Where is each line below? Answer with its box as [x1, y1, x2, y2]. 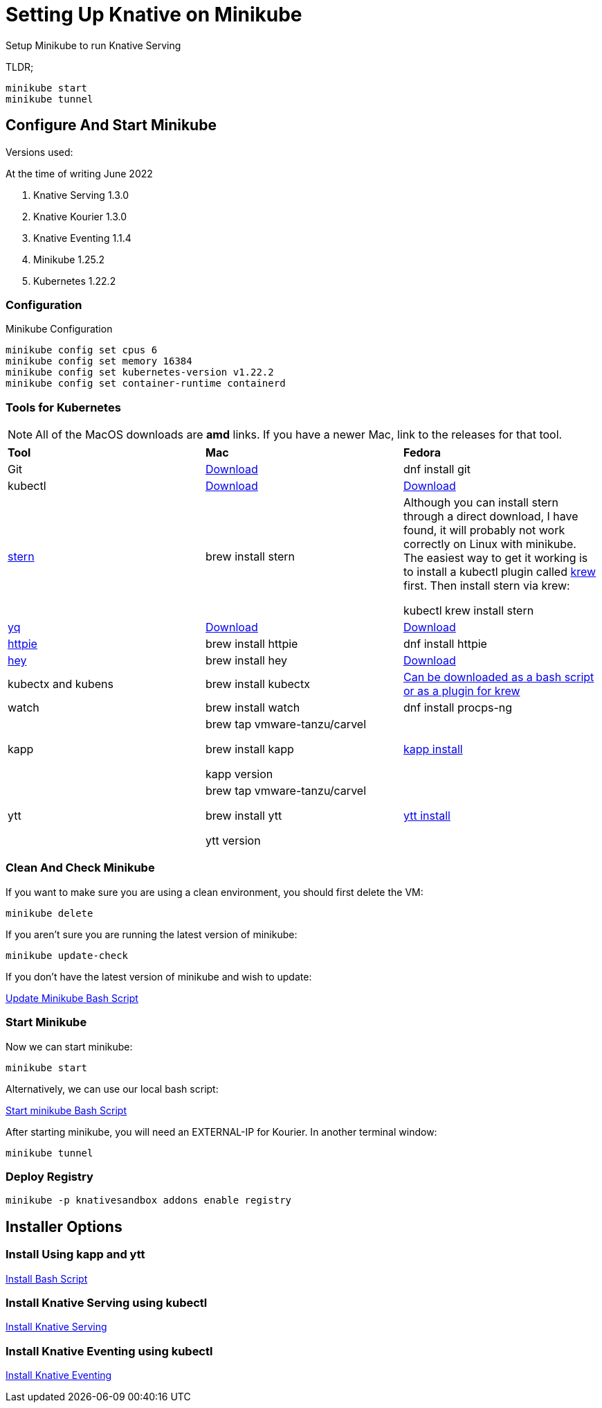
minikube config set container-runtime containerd [6, 378, 286, 389]
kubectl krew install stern [403, 604, 534, 618]
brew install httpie [205, 637, 298, 651]
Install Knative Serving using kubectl [6, 1295, 208, 1310]
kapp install [403, 742, 463, 757]
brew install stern [205, 549, 295, 564]
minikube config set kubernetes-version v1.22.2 [6, 367, 274, 378]
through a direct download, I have [403, 509, 578, 524]
